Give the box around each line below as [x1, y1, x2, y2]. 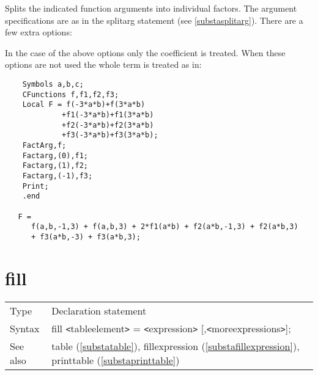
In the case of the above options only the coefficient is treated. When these [5, 46, 286, 59]
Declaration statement [51, 303, 147, 318]
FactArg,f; [22, 140, 67, 150]
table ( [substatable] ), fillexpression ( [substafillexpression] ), [51, 338, 300, 353]
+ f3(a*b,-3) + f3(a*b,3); [31, 232, 141, 241]
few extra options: [5, 26, 72, 38]
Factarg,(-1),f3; [22, 171, 93, 180]
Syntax [10, 321, 40, 335]
